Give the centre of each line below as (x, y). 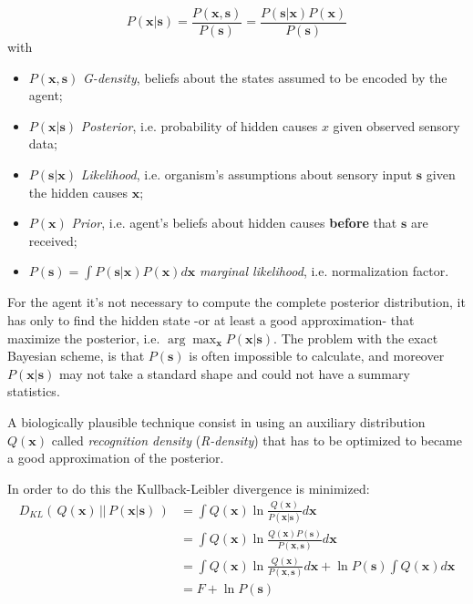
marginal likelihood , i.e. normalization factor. (324, 271)
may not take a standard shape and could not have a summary (234, 373)
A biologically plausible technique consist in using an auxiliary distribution (216, 421)
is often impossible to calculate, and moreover (317, 356)
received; (53, 240)
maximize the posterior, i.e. (84, 338)
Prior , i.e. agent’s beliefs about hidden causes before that (234, 223)
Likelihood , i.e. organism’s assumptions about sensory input (247, 174)
